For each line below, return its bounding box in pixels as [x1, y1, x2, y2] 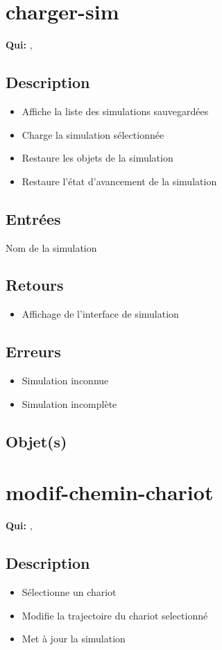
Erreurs [6, 341, 61, 362]
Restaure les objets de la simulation [22, 151, 173, 165]
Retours [6, 274, 64, 296]
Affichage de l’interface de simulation [22, 307, 179, 321]
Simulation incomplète [22, 396, 117, 411]
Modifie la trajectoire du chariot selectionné [22, 608, 208, 622]
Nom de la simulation [6, 240, 97, 255]
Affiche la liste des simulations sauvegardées [22, 103, 209, 118]
